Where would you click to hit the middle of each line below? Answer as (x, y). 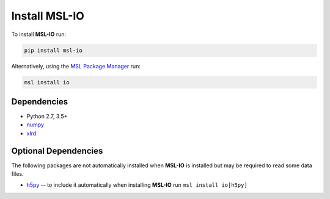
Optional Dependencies (57, 150)
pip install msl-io (53, 50)
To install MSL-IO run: (39, 34)
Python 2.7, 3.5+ (47, 116)
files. (17, 174)
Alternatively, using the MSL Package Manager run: (76, 66)
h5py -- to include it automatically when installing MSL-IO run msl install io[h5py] (137, 185)
